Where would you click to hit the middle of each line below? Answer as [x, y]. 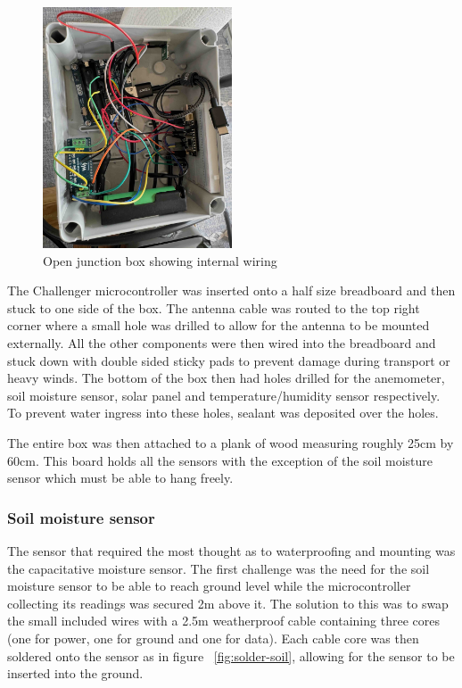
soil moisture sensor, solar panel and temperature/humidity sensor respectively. [224, 395]
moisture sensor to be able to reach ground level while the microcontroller [209, 586]
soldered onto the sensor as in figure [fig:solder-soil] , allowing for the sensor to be [231, 655]
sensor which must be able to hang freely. [120, 478]
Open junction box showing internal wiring [160, 260]
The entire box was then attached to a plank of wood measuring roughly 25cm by [231, 442]
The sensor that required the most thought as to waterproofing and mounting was [231, 550]
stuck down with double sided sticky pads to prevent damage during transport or [229, 360]
